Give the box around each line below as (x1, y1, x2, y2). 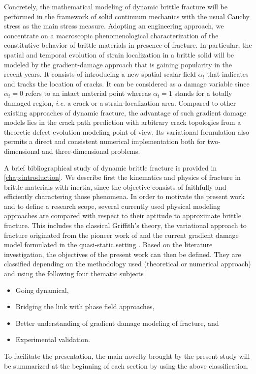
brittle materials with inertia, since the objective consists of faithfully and (4, 181, 226, 192)
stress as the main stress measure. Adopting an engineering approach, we (4, 21, 224, 31)
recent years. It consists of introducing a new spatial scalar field (4, 69, 196, 79)
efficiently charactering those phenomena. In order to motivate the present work (4, 191, 245, 201)
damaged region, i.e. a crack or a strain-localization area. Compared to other (4, 97, 236, 108)
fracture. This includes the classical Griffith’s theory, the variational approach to (4, 220, 247, 230)
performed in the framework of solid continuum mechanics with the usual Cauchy (4, 11, 250, 21)
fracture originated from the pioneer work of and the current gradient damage (4, 230, 239, 240)
